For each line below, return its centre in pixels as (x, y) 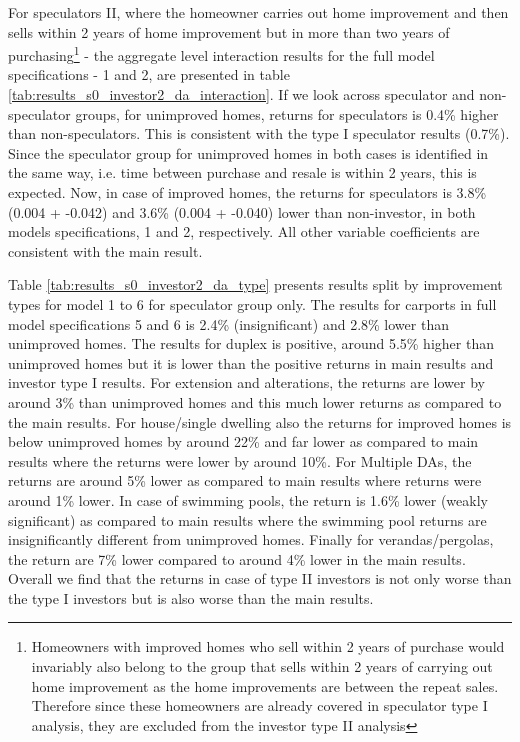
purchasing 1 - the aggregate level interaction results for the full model (221, 53)
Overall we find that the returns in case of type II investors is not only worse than (260, 578)
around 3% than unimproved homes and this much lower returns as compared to (255, 401)
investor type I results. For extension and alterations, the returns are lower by (246, 382)
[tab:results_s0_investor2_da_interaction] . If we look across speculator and (241, 94)
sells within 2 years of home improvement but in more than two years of (229, 31)
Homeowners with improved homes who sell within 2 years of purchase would (268, 646)
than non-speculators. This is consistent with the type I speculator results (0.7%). (259, 133)
